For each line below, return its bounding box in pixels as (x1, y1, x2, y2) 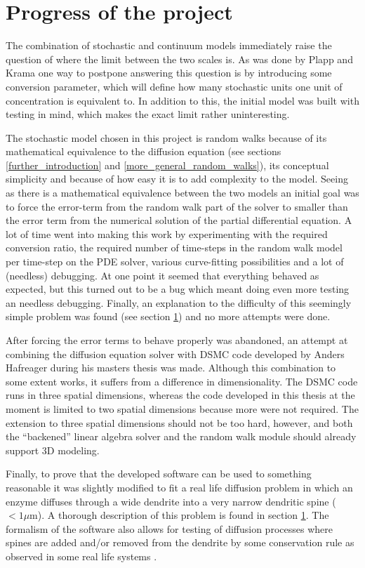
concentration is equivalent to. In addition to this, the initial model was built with (6, 93, 359, 107)
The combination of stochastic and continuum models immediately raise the (6, 38, 332, 53)
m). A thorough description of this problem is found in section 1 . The (29, 508, 329, 522)
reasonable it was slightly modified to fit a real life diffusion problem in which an (6, 480, 353, 494)
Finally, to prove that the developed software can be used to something (6, 466, 312, 481)
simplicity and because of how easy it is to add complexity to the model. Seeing (6, 171, 348, 186)
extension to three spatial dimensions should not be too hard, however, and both (6, 415, 353, 430)
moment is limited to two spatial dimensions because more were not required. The (6, 401, 359, 416)
